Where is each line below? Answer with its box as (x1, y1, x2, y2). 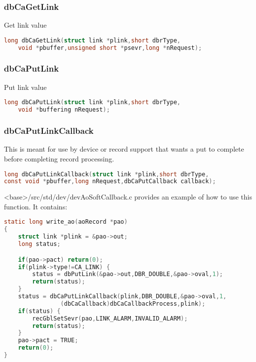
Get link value (4, 20, 47, 30)
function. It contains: (4, 201, 68, 211)
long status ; (18, 241, 61, 248)
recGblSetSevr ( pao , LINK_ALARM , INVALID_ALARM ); (32, 315, 188, 322)
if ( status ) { (18, 307, 61, 315)
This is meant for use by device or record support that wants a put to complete (4, 144, 244, 154)
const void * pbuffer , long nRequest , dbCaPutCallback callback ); (4, 178, 216, 185)
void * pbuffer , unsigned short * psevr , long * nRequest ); (18, 44, 202, 51)
